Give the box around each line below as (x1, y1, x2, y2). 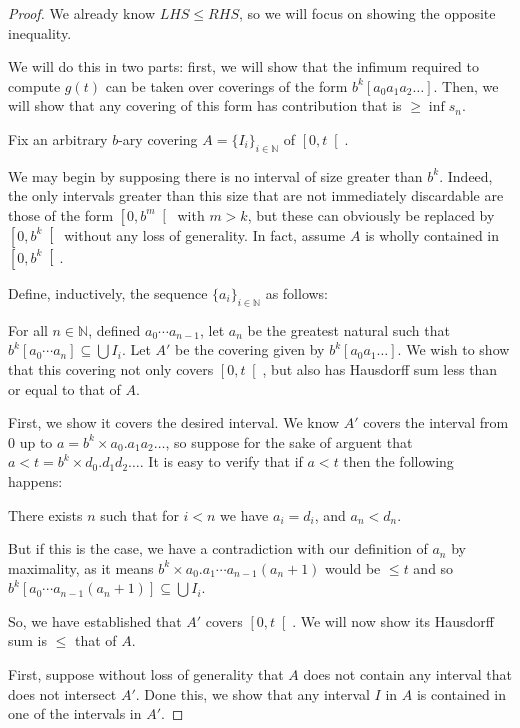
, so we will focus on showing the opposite (238, 3, 496, 23)
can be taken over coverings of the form (105, 75, 348, 96)
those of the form (8, 204, 114, 225)
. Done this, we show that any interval (135, 683, 370, 704)
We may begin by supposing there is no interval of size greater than (8, 165, 423, 186)
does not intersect (8, 683, 117, 704)
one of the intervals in (8, 703, 142, 724)
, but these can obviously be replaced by (247, 204, 495, 225)
